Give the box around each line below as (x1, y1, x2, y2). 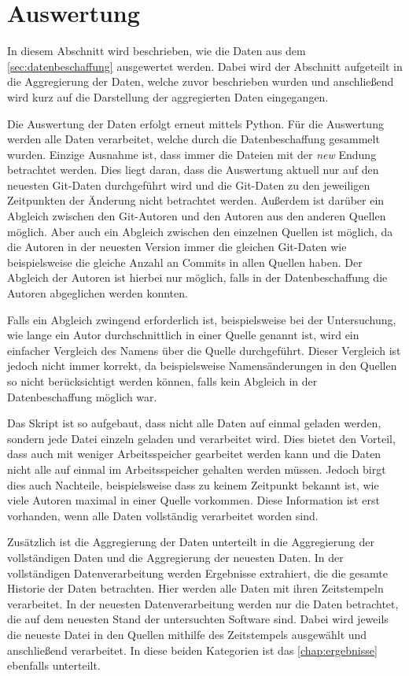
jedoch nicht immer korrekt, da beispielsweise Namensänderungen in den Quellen (7, 357, 397, 374)
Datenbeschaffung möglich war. (7, 388, 157, 404)
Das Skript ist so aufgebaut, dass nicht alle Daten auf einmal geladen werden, (7, 415, 381, 431)
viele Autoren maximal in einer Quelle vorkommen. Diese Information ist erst (7, 492, 380, 508)
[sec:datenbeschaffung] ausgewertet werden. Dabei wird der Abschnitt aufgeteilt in (7, 57, 403, 74)
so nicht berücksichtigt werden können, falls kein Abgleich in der (7, 373, 318, 389)
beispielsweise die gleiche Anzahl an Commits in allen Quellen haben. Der (7, 253, 363, 270)
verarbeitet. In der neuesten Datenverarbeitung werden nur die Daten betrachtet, (7, 595, 399, 611)
